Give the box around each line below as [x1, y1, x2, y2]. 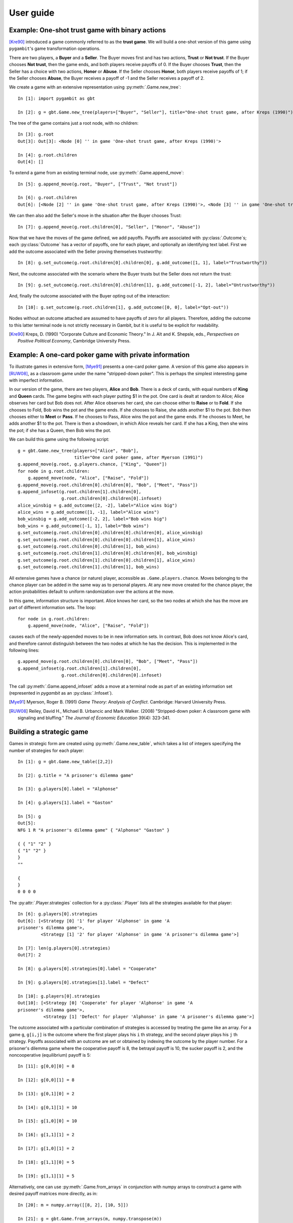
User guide [9, 7, 55, 18]
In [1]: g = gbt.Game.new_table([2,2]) [18, 759, 113, 764]
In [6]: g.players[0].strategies [18, 911, 98, 917]
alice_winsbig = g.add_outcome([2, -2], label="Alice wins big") [18, 502, 178, 508]
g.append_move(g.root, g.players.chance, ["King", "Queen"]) [18, 461, 167, 467]
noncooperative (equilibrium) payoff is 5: [9, 1052, 91, 1058]
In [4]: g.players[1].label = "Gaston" [18, 800, 113, 806]
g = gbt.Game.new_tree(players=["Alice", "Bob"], [18, 448, 139, 453]
